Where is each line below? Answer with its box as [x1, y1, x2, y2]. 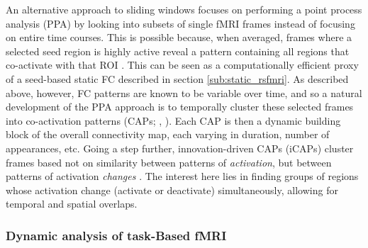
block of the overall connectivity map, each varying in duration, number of [6, 127, 330, 142]
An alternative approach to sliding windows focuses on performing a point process [6, 2, 362, 16]
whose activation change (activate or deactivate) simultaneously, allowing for [6, 182, 338, 197]
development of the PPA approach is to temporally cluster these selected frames [6, 99, 354, 114]
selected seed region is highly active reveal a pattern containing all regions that [6, 43, 350, 58]
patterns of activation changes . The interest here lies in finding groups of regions [6, 169, 359, 184]
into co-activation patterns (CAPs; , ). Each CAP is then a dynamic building [6, 113, 341, 128]
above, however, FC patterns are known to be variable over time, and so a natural [6, 85, 362, 100]
